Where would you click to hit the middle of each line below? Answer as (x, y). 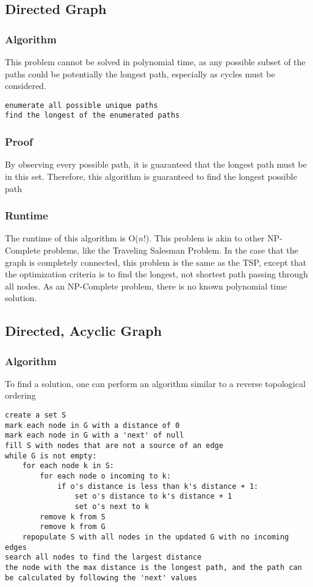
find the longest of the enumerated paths (92, 116)
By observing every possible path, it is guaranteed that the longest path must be (156, 164)
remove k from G (73, 527)
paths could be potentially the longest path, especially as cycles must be (140, 73)
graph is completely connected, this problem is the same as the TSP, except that (156, 262)
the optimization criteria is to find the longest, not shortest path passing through (156, 274)
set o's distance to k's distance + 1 (153, 496)
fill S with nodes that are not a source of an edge (114, 446)
